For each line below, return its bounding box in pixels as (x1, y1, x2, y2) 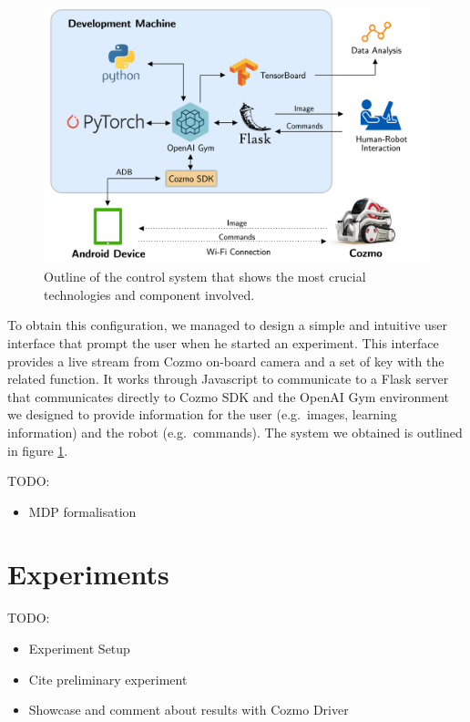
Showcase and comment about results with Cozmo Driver (28, 700, 349, 719)
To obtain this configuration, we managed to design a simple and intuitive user (7, 315, 448, 335)
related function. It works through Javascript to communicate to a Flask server (7, 369, 449, 388)
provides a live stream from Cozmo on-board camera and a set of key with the (7, 351, 444, 370)
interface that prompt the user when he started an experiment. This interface (7, 333, 439, 352)
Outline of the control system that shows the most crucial (44, 267, 366, 286)
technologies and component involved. (44, 284, 255, 304)
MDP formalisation (28, 501, 137, 521)
